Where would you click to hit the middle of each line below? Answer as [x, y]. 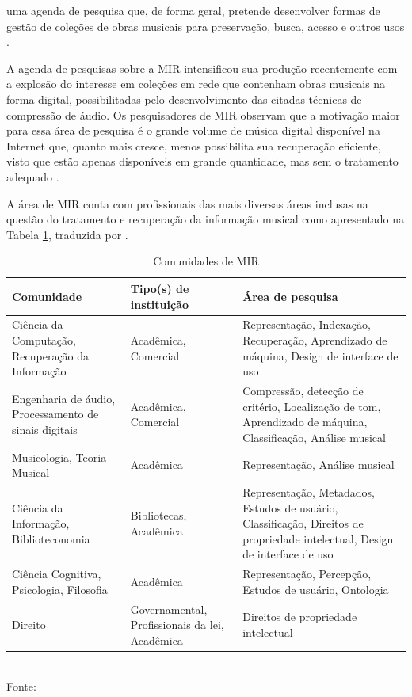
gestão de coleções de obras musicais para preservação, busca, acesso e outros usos [206, 26]
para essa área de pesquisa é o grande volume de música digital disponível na [193, 130]
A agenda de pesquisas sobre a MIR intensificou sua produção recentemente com [202, 68]
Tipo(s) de [160, 288]
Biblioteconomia [51, 538]
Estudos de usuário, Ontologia [316, 589]
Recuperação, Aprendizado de [315, 339]
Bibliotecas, [158, 515]
